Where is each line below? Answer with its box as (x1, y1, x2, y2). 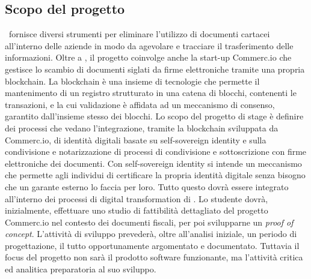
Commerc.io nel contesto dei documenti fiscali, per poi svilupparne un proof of (5, 215, 294, 228)
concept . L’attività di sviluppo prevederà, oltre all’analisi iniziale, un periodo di (5, 227, 297, 240)
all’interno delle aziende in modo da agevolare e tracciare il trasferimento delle (5, 39, 294, 52)
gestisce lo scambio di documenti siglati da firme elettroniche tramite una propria (5, 62, 305, 75)
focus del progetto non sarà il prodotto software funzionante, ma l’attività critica (5, 251, 303, 263)
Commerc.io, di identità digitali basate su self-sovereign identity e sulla (5, 133, 266, 146)
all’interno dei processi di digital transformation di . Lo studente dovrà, (5, 192, 268, 205)
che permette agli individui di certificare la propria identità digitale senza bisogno (5, 169, 306, 181)
